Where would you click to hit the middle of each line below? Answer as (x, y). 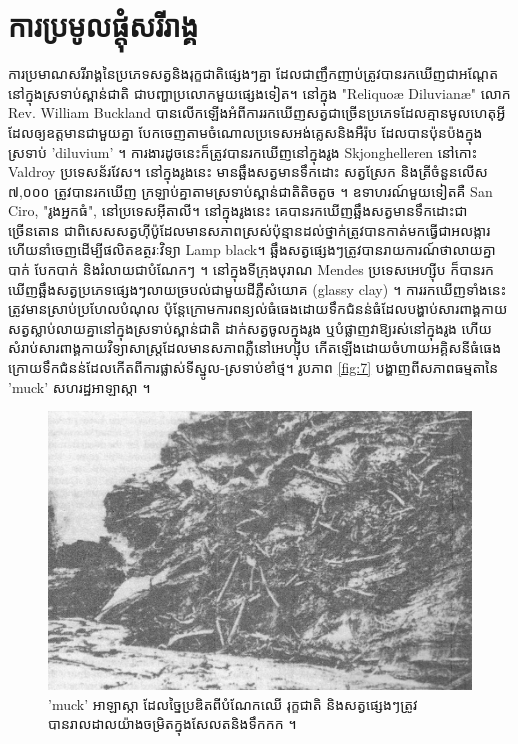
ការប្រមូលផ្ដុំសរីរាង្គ (103, 25)
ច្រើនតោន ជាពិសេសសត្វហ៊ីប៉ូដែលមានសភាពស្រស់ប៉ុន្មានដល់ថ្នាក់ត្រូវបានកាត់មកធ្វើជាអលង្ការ (249, 229)
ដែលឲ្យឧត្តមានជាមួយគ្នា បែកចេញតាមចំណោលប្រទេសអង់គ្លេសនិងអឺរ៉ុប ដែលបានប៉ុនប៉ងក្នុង (245, 131)
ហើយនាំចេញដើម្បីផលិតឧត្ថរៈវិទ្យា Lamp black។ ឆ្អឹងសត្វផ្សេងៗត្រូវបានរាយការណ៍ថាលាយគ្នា (252, 249)
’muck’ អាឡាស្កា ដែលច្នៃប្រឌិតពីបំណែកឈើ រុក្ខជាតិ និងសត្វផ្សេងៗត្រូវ (233, 703)
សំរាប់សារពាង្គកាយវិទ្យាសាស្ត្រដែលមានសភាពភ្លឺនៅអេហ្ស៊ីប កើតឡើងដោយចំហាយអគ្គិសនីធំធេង (255, 347)
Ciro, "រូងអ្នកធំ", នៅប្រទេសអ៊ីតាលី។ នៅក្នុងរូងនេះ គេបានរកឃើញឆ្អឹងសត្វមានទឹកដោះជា (238, 210)
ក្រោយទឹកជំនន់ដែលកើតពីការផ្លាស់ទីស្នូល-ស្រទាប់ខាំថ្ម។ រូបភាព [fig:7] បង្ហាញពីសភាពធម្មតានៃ (253, 367)
